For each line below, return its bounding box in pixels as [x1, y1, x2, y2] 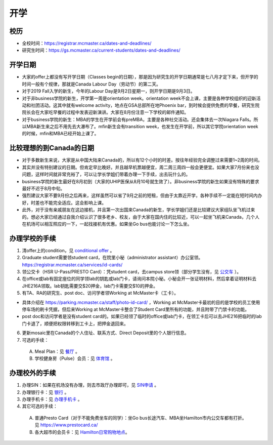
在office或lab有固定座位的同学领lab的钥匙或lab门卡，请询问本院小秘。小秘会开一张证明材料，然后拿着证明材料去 [22, 276, 257, 282]
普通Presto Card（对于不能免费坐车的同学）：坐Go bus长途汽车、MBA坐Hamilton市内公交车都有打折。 [34, 415, 247, 421]
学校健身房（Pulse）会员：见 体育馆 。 [34, 355, 116, 361]
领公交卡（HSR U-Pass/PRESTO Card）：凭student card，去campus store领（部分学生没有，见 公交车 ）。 [22, 268, 242, 274]
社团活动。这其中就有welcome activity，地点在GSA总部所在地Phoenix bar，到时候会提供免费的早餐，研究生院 [30, 102, 260, 108]
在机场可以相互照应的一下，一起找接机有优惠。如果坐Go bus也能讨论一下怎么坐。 [22, 221, 192, 227]
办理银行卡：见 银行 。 [22, 389, 69, 395]
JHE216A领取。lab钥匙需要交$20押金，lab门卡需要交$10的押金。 [22, 282, 158, 289]
